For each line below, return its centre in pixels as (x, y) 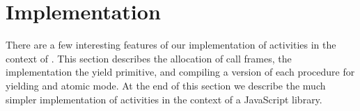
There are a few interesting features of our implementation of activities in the (171, 45)
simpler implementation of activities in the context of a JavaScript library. (164, 99)
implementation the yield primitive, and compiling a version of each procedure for (180, 72)
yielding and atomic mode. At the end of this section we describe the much (166, 85)
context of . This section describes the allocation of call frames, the (149, 58)
